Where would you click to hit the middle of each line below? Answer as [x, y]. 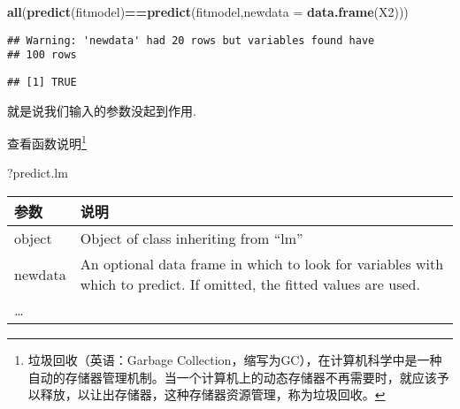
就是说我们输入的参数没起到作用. [102, 110]
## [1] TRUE [42, 82]
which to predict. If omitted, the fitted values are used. [250, 284]
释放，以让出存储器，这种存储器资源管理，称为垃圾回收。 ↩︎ [213, 394]
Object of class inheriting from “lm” [192, 238]
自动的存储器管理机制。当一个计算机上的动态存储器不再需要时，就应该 [232, 377]
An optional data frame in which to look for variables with [262, 264]
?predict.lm [38, 173]
